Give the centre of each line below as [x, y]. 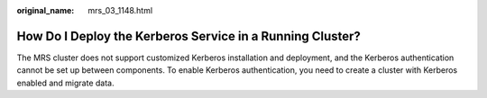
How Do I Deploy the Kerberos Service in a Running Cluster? [188, 36]
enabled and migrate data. [65, 83]
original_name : [46, 10]
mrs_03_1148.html [120, 10]
